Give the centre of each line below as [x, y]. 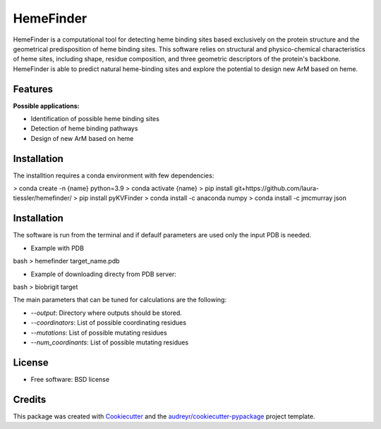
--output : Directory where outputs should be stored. [107, 313]
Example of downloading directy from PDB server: [103, 274]
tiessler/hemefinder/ [42, 198]
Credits [30, 399]
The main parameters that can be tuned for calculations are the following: [120, 300]
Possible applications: [46, 106]
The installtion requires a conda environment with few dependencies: [114, 175]
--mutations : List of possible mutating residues [99, 332]
